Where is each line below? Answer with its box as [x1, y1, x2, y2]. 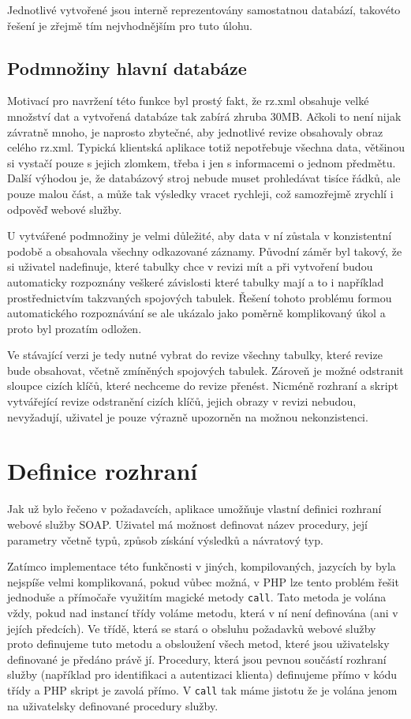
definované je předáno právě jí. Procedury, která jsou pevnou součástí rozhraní [7, 650, 387, 667]
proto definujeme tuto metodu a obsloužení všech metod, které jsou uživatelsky [7, 635, 390, 652]
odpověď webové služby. [7, 200, 122, 217]
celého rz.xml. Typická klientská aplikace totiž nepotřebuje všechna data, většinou [7, 139, 405, 155]
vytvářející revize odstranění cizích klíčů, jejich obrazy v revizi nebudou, [7, 393, 357, 410]
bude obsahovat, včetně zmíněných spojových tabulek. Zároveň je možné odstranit [7, 361, 404, 378]
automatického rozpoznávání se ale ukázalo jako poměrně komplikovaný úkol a [7, 305, 386, 321]
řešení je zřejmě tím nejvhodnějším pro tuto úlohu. [7, 17, 253, 33]
